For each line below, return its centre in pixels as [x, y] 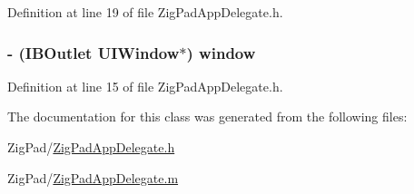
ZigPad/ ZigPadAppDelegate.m [93, 177]
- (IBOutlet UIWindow [94, 52]
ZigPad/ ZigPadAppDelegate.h [91, 147]
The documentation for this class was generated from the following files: [207, 116]
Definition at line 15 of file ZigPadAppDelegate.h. [145, 86]
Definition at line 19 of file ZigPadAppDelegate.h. [145, 12]
